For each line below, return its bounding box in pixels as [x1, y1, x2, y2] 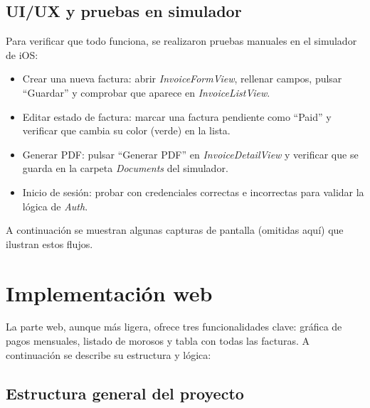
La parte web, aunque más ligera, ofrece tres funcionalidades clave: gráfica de [6, 319, 342, 334]
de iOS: [6, 47, 38, 62]
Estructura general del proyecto [6, 382, 244, 404]
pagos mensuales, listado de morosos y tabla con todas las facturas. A [6, 333, 310, 348]
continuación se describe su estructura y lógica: [6, 347, 211, 362]
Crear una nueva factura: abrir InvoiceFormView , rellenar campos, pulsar [22, 71, 342, 86]
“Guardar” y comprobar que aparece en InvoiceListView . [22, 85, 270, 100]
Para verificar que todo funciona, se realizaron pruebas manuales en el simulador [6, 33, 357, 48]
